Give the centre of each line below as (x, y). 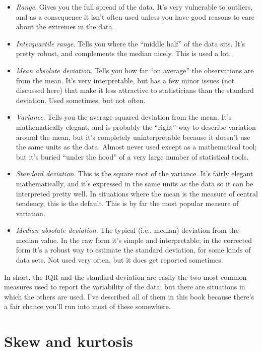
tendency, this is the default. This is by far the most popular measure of (127, 203)
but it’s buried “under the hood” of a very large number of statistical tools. (132, 156)
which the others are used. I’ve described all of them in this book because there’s (129, 296)
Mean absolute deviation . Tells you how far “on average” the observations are (135, 70)
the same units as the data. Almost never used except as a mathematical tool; (136, 147)
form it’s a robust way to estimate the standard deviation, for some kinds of (133, 250)
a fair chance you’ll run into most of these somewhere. (87, 306)
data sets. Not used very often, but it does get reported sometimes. (119, 260)
